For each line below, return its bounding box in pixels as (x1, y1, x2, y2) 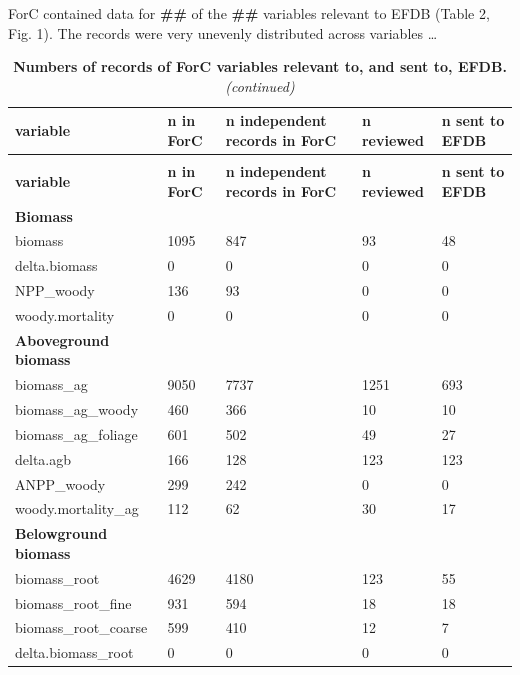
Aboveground (15, 329, 110, 350)
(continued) (225, 75, 295, 96)
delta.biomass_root (15, 642, 134, 663)
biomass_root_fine (15, 592, 132, 613)
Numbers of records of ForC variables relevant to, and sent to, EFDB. (13, 56, 507, 77)
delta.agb (15, 448, 72, 469)
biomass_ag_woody (15, 399, 139, 419)
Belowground (15, 523, 108, 544)
